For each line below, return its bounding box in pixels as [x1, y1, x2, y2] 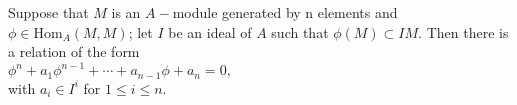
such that [271, 21, 329, 42]
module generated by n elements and [172, 2, 398, 22]
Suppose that [8, 2, 89, 22]
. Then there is [418, 21, 509, 42]
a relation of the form [8, 41, 140, 62]
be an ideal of [168, 21, 252, 42]
